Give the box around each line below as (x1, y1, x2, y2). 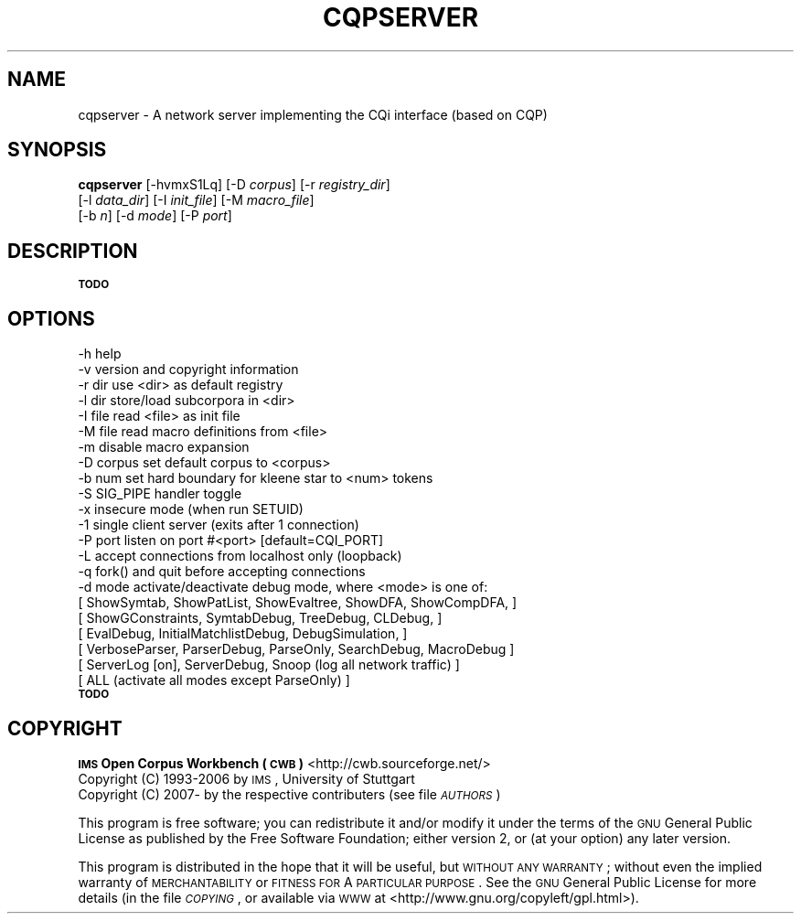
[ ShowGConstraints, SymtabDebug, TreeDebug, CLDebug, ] (78, 610, 443, 626)
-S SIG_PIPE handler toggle (78, 486, 242, 502)
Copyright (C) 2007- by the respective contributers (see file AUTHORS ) (78, 786, 501, 802)
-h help (78, 346, 122, 362)
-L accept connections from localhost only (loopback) (78, 548, 402, 564)
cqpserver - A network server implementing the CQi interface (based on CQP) (78, 106, 548, 123)
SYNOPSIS (7, 138, 107, 162)
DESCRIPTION (7, 239, 138, 262)
